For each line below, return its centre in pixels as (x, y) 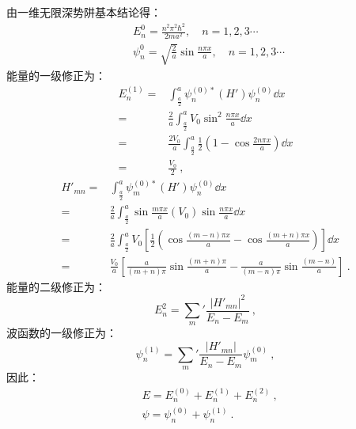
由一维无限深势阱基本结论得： (84, 12)
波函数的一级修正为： (62, 333)
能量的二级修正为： (56, 286)
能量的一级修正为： (56, 75)
